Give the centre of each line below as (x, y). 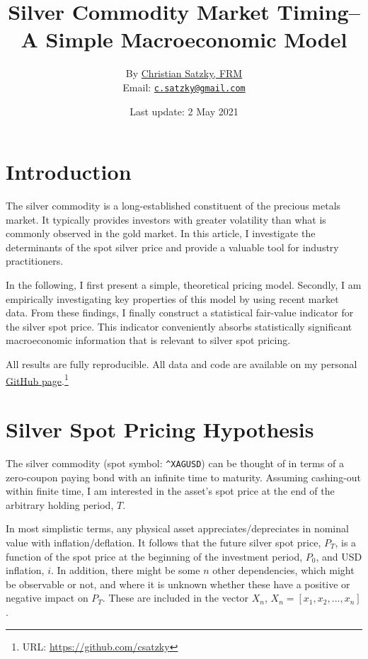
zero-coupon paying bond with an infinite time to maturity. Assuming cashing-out (184, 477)
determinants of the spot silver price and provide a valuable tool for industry (172, 247)
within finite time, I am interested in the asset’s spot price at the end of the (170, 491)
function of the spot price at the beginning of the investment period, (154, 556)
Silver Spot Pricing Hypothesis (160, 429)
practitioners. (35, 261)
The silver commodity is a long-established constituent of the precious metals (173, 206)
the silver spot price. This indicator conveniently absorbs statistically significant (179, 326)
